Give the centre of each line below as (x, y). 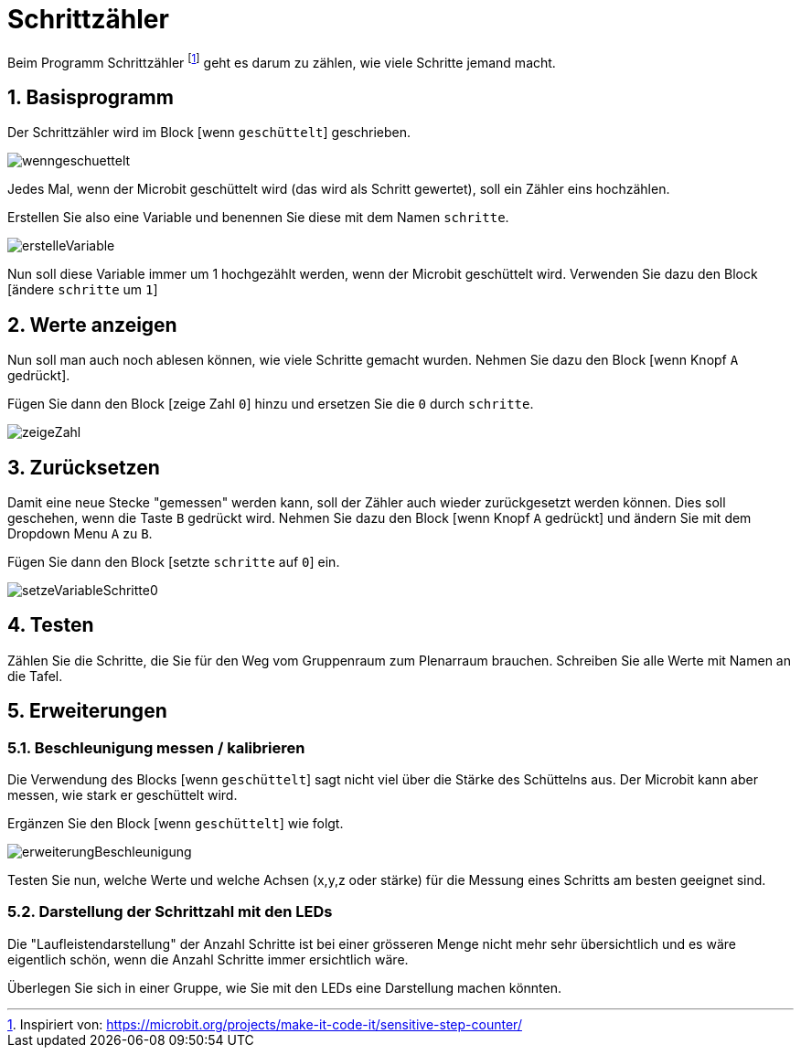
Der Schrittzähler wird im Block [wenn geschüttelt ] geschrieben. (209, 133)
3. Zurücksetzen (84, 467)
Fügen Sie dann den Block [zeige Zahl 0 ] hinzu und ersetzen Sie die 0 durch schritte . (271, 404)
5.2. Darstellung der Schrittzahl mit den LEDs (170, 912)
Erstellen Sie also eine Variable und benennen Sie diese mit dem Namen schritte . (258, 218)
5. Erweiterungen (87, 711)
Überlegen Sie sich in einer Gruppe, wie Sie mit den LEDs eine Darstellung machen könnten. (284, 987)
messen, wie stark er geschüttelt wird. (123, 795)
